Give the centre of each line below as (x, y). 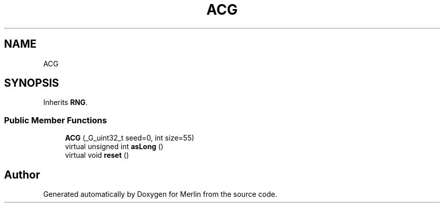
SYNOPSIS (32, 83)
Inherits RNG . (65, 102)
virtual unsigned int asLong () (114, 147)
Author (22, 175)
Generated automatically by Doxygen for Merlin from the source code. (160, 194)
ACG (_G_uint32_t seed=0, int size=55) (130, 138)
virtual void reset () (97, 155)
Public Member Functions (55, 120)
